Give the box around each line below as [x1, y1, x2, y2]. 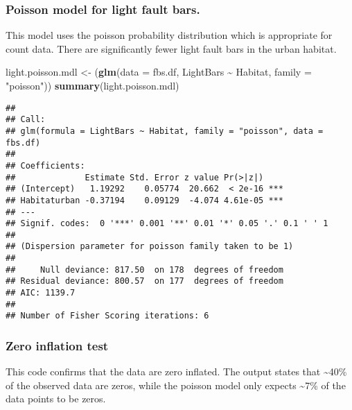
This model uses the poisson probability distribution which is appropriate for [6, 28, 333, 42]
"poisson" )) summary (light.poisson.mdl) [6, 78, 179, 92]
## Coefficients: [6, 160, 85, 171]
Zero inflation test [6, 336, 109, 354]
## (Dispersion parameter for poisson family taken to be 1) [6, 241, 294, 252]
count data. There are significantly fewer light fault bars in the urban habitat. [6, 41, 337, 55]
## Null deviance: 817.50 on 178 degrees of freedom [6, 264, 283, 275]
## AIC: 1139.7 [6, 288, 76, 298]
